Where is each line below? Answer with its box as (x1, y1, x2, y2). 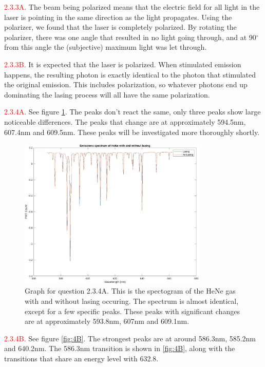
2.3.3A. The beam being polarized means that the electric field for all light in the (4, 2, 260, 12)
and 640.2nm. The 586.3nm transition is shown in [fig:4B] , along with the (4, 343, 235, 354)
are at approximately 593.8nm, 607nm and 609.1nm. (25, 316, 190, 326)
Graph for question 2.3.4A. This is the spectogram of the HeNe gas (25, 285, 236, 296)
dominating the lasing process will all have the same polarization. (4, 89, 210, 100)
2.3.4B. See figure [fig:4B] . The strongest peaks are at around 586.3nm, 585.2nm (4, 333, 256, 343)
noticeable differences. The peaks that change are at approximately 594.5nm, (4, 116, 246, 127)
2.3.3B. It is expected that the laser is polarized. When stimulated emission (4, 59, 241, 69)
